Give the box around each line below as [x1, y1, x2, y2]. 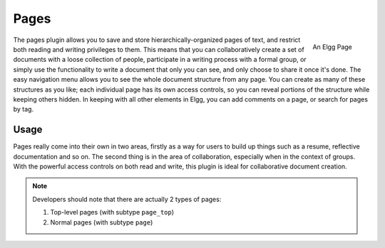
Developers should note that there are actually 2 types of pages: [32, 195, 222, 203]
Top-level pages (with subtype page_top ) [50, 208, 175, 217]
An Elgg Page [312, 43, 352, 51]
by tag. [13, 105, 34, 114]
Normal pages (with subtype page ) [50, 217, 153, 227]
